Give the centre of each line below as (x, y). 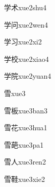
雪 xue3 (15, 93)
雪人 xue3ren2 (25, 162)
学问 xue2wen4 (26, 24)
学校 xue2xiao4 (26, 59)
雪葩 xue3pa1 (24, 144)
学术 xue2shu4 (25, 7)
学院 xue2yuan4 (28, 76)
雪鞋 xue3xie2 (24, 179)
